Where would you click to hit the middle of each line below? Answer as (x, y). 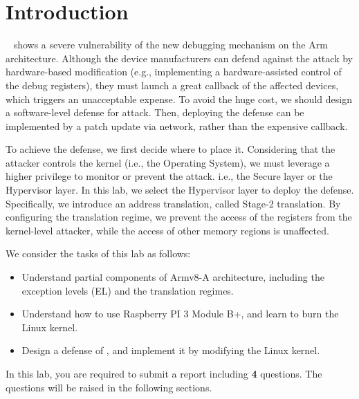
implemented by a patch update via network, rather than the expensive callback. (177, 126)
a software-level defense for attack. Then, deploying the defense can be (155, 112)
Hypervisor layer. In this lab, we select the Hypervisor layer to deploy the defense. (180, 190)
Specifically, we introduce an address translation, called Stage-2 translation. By (173, 203)
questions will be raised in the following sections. (109, 387)
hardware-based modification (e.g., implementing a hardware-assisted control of (174, 72)
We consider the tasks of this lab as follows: (98, 253)
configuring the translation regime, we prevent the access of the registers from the (179, 217)
